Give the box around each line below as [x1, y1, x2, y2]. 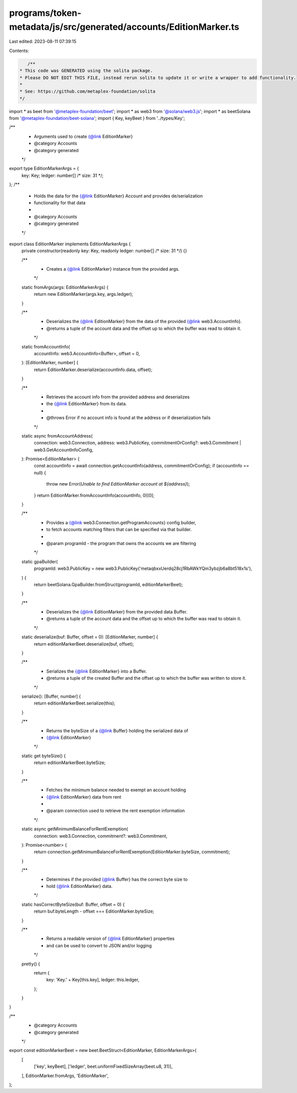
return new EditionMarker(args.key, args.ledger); [34, 291, 134, 297]
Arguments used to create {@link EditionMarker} [34, 133, 133, 139]
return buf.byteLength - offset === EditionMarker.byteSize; [34, 908, 154, 914]
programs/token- [9, 7, 82, 18]
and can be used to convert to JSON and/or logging [46, 942, 152, 948]
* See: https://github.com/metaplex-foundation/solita [19, 89, 155, 94]
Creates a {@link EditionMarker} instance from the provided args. [46, 266, 180, 272]
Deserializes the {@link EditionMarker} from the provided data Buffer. [46, 609, 188, 615]
